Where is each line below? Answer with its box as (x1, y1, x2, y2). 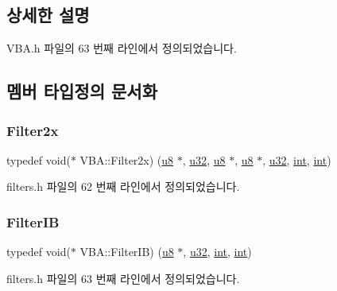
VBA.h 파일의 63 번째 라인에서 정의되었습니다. (6, 40, 237, 56)
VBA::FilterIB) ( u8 (79, 243, 174, 260)
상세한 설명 (6, 2, 90, 27)
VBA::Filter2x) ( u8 (79, 151, 174, 168)
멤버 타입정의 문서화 (6, 79, 157, 103)
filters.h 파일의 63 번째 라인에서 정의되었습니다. (6, 270, 240, 286)
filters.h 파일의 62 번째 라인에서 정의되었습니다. (6, 178, 240, 195)
